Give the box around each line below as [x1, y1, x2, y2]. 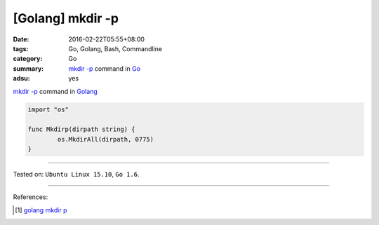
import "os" [27, 106, 69, 114]
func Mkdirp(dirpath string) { [27, 125, 136, 133]
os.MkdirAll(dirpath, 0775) [57, 135, 154, 143]
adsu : [13, 74, 31, 83]
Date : [13, 35, 29, 43]
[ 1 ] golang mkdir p [15, 205, 67, 214]
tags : [13, 44, 29, 53]
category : [13, 55, 43, 63]
